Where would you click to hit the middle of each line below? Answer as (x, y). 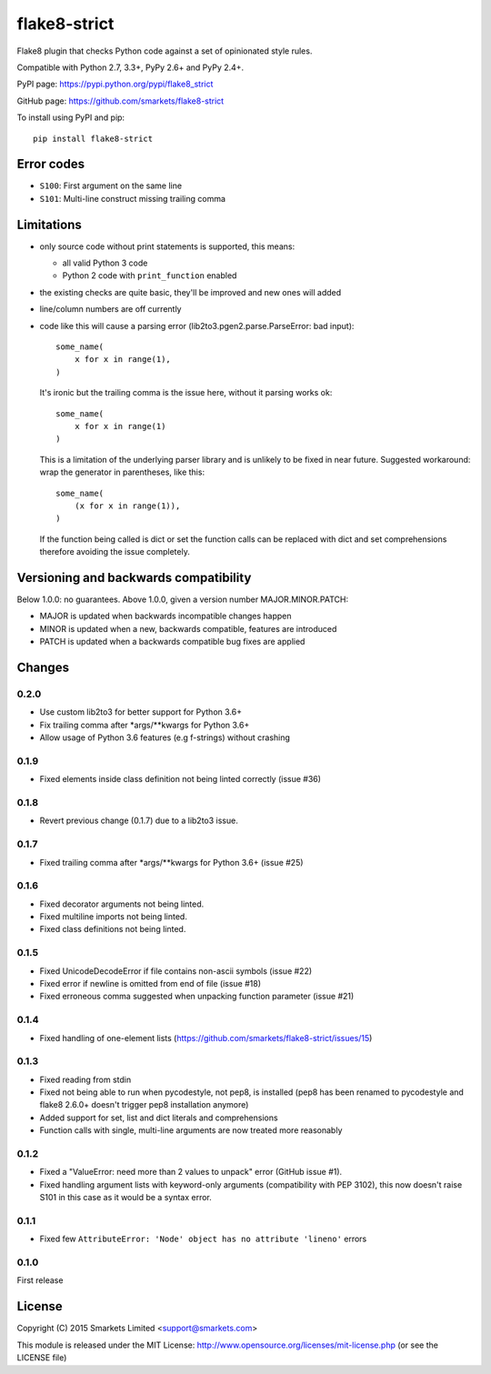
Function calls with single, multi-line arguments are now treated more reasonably (191, 1130)
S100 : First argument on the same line (110, 186)
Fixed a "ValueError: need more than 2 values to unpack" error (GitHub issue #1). (191, 1172)
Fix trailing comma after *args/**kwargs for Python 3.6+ (145, 725)
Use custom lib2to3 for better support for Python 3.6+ (141, 712)
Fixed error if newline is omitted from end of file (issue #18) (150, 984)
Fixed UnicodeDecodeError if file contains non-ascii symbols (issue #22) (176, 971)
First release (40, 1280)
